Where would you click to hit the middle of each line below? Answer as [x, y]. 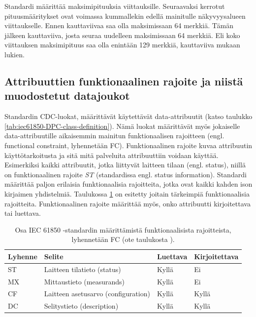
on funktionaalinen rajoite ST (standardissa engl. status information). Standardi [126, 174]
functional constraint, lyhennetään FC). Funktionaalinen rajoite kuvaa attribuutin [128, 145]
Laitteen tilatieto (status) [82, 269]
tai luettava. [23, 213]
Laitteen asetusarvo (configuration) [97, 294]
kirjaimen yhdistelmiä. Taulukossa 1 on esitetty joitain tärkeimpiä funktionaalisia [127, 193]
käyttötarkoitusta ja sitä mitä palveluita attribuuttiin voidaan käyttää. [112, 155]
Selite [54, 256]
